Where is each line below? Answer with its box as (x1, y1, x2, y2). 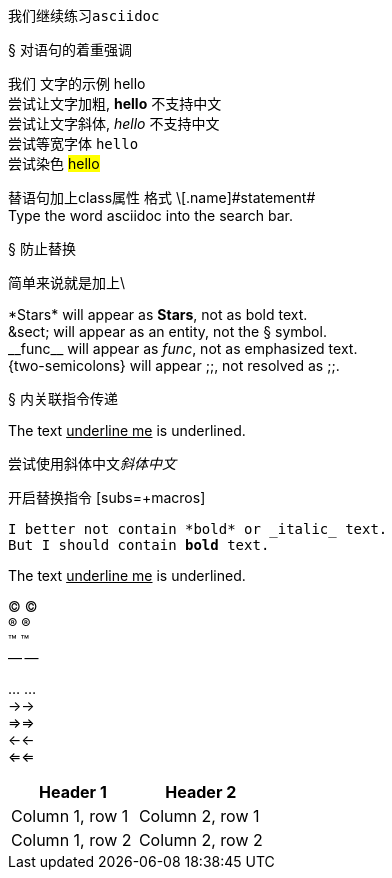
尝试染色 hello (8, 155, 100, 172)
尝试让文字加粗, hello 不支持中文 (8, 95, 222, 112)
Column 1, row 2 (11, 830, 132, 850)
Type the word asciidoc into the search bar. (8, 207, 293, 224)
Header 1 (39, 782, 107, 802)
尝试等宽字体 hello (8, 135, 139, 152)
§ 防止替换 (8, 240, 76, 257)
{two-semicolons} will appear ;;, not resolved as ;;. (8, 357, 340, 374)
